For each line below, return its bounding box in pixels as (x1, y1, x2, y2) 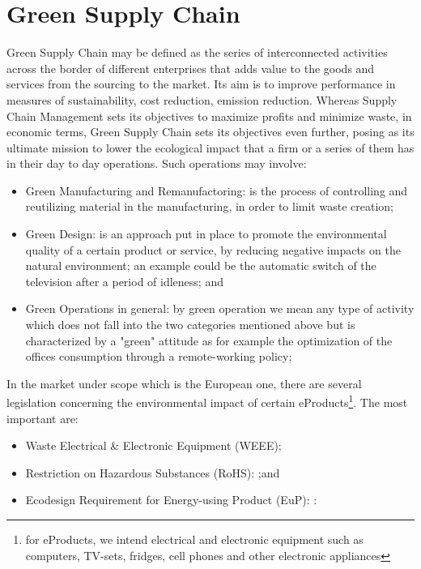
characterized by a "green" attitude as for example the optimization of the (25, 332, 393, 349)
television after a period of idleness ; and (25, 272, 223, 289)
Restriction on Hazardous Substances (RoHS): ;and (25, 464, 280, 481)
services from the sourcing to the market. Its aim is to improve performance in (6, 75, 396, 92)
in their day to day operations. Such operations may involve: (6, 155, 307, 172)
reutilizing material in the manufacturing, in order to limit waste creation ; (25, 198, 393, 215)
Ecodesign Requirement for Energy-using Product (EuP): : (25, 491, 317, 508)
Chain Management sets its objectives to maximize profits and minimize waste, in (6, 107, 412, 124)
